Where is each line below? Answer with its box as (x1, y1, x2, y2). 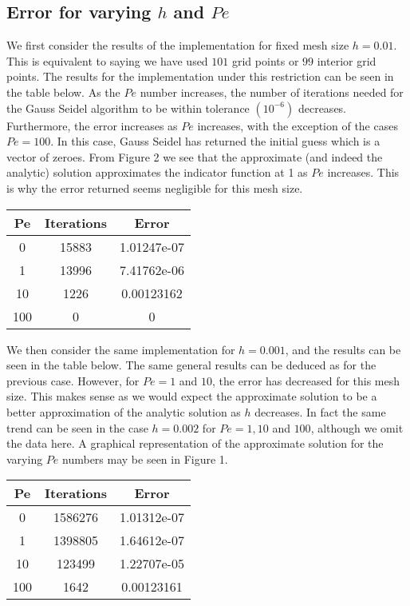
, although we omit (310, 419, 404, 436)
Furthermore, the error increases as (6, 117, 178, 134)
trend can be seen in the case (6, 419, 148, 436)
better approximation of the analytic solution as (6, 403, 241, 420)
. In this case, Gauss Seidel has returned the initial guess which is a (50, 133, 380, 150)
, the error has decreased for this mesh (212, 372, 400, 389)
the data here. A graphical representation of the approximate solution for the (6, 435, 384, 452)
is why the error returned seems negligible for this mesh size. (6, 179, 303, 196)
